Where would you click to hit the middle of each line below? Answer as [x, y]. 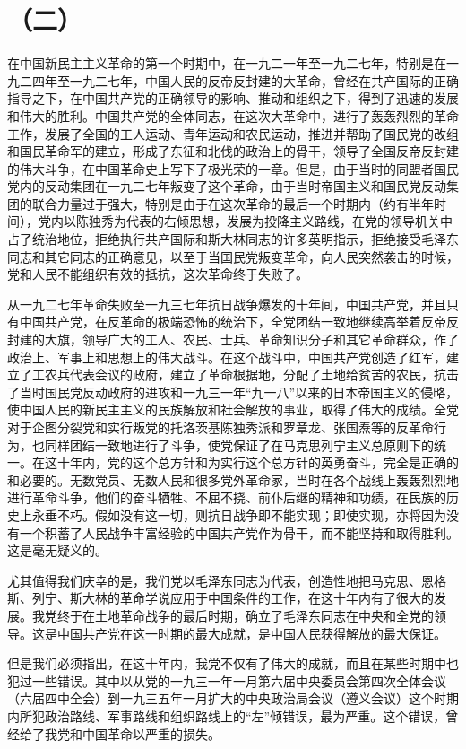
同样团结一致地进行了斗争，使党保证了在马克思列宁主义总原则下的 [239, 444]
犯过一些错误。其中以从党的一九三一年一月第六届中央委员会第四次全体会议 [227, 680]
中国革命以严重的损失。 [151, 733]
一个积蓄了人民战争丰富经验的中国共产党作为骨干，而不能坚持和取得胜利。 [239, 532]
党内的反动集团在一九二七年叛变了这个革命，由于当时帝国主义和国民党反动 [227, 186]
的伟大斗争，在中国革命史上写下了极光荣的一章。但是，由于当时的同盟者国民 [233, 168]
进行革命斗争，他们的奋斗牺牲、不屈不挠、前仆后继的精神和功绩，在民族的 [227, 497]
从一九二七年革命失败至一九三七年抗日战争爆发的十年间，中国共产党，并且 [227, 304]
